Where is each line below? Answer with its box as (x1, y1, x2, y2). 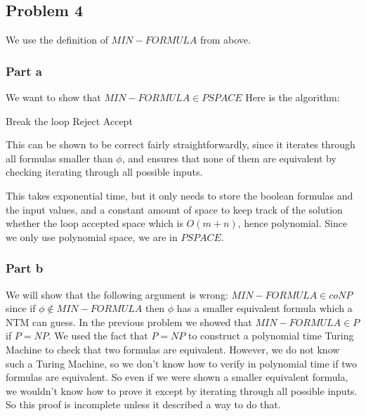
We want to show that (6, 90, 101, 105)
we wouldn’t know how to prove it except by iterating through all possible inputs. (6, 383, 358, 398)
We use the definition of (6, 32, 108, 47)
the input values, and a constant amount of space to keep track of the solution (6, 202, 343, 216)
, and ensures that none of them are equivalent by (122, 150, 336, 165)
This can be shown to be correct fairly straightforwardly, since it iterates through (6, 137, 355, 152)
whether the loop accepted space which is (6, 216, 183, 230)
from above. (200, 32, 251, 47)
